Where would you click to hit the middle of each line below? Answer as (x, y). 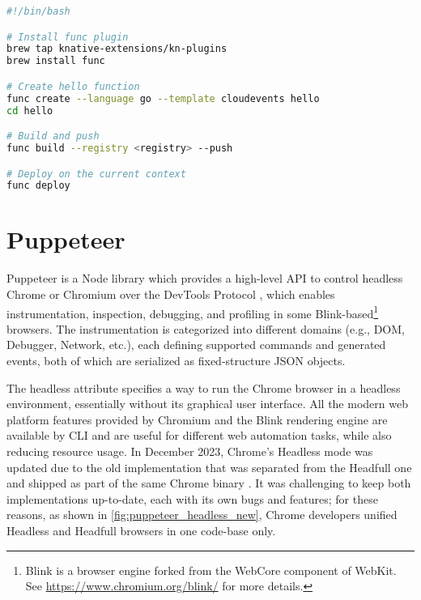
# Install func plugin (68, 37)
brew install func (56, 61)
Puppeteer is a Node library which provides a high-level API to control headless (205, 278)
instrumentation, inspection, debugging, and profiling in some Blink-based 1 (193, 312)
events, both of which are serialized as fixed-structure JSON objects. (176, 360)
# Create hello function (73, 86)
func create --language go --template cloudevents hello (163, 98)
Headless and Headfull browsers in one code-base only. (141, 530)
